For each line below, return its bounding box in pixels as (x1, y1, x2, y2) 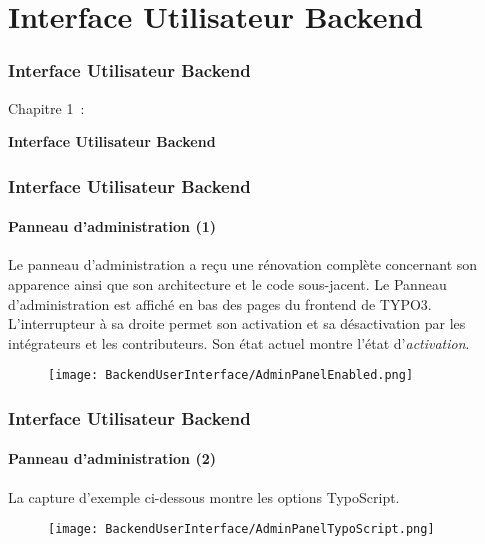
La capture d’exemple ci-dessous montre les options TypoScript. (8, 486, 400, 507)
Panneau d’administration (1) (8, 216, 216, 237)
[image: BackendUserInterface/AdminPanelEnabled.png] (48, 368, 414, 383)
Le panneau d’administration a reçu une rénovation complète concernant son (8, 254, 478, 275)
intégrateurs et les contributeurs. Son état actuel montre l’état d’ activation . (8, 332, 470, 353)
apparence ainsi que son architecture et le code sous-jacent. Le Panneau (8, 274, 447, 295)
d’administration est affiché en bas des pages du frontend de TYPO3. (8, 293, 432, 314)
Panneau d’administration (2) (8, 448, 216, 469)
